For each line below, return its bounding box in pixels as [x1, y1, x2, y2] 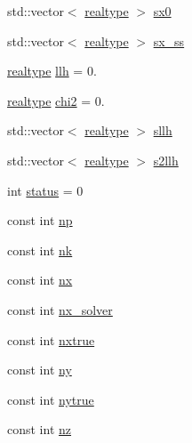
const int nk [7, 240, 73, 259]
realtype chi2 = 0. [7, 91, 105, 109]
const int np [7, 211, 73, 230]
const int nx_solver [7, 300, 113, 318]
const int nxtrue [7, 330, 95, 349]
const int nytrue [7, 390, 94, 408]
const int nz [7, 420, 72, 439]
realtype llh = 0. [7, 61, 97, 80]
